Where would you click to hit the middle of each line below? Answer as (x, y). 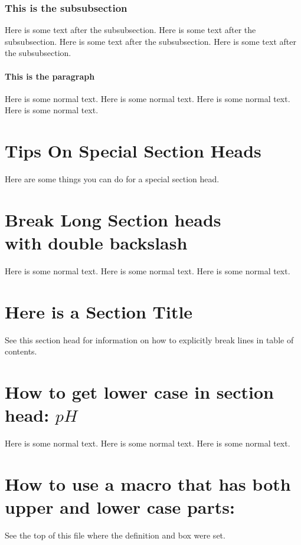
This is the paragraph (50, 76)
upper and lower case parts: (120, 507)
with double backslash (96, 243)
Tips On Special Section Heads (133, 151)
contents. (21, 351)
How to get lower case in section (140, 392)
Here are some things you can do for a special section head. (112, 179)
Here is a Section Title (99, 311)
